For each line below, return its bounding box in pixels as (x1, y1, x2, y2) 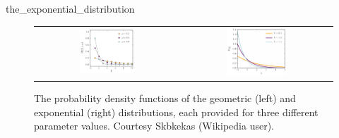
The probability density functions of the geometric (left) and (34, 91, 296, 106)
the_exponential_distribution (6, 1, 135, 15)
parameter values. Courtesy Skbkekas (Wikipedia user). (34, 118, 274, 133)
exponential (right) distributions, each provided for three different (34, 104, 319, 119)
